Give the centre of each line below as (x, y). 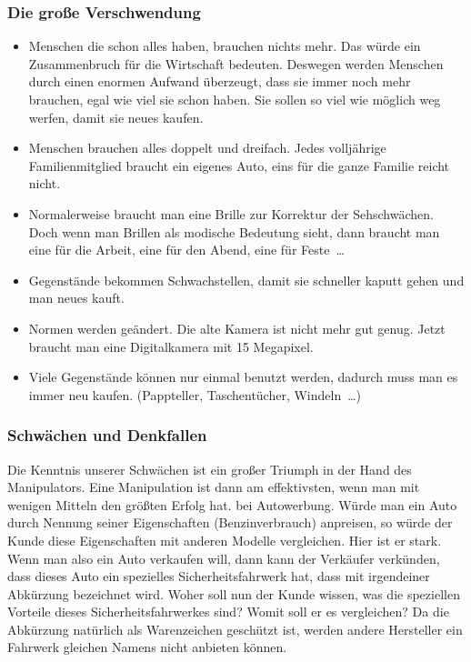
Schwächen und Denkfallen (107, 435)
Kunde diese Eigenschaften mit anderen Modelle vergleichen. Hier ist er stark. (225, 540)
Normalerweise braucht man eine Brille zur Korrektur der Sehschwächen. (231, 213)
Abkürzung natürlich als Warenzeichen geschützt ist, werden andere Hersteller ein (235, 629)
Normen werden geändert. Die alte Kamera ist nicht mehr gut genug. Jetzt (237, 328)
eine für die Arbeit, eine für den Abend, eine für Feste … (186, 250)
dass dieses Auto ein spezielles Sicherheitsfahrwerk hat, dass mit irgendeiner (219, 576)
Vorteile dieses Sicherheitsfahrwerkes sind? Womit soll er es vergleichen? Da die (228, 612)
